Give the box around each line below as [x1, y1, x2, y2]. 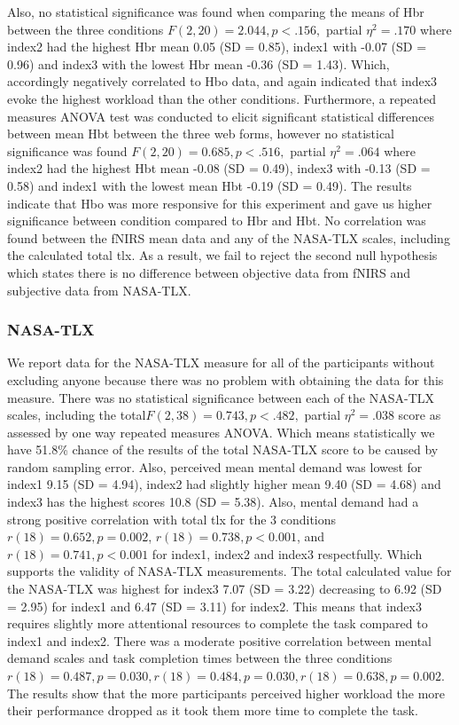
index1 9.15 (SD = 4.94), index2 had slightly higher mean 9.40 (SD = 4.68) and [7, 475, 441, 493]
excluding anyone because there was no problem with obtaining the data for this [7, 370, 444, 389]
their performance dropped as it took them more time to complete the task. [7, 701, 418, 720]
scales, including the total [7, 406, 146, 424]
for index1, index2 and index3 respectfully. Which [152, 544, 423, 563]
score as [398, 406, 441, 424]
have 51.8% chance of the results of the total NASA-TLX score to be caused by [7, 440, 439, 459]
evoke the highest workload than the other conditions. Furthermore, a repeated [7, 89, 436, 107]
